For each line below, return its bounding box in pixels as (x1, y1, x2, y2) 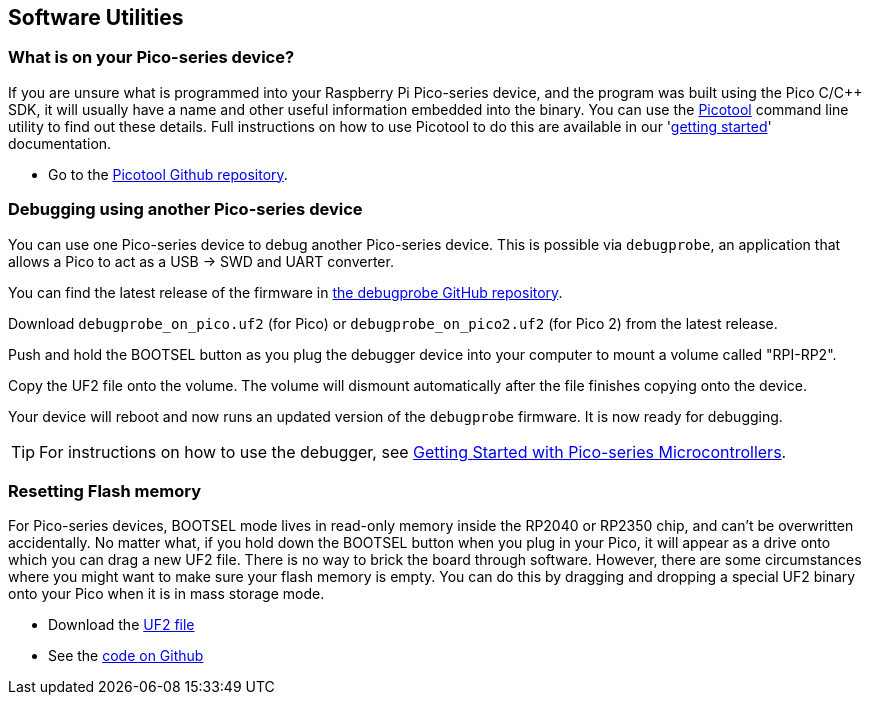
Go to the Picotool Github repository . (48, 165, 288, 183)
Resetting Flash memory (8, 480, 201, 501)
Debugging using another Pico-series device (8, 199, 363, 220)
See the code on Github (48, 647, 204, 665)
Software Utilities (8, 5, 184, 30)
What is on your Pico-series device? (8, 47, 295, 68)
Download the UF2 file (48, 616, 195, 634)
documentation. (8, 134, 112, 152)
